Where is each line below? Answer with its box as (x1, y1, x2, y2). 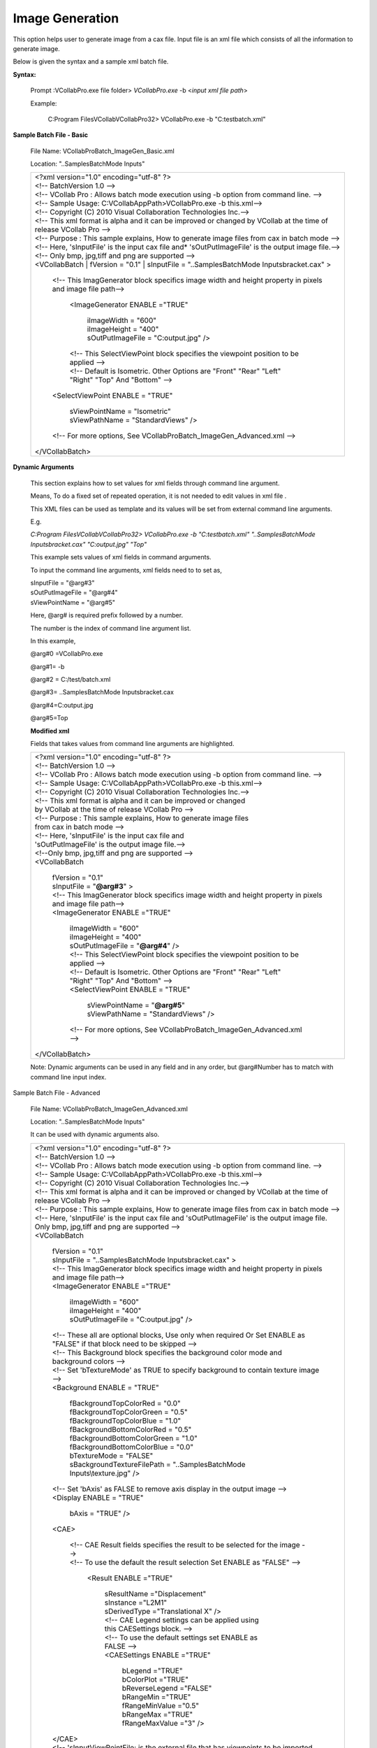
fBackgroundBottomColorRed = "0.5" (69, 1424, 192, 1434)
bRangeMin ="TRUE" (121, 1692, 191, 1702)
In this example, (30, 636, 76, 645)
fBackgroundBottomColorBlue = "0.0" (69, 1442, 194, 1452)
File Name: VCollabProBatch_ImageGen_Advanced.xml (30, 1105, 188, 1113)
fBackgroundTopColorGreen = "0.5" (69, 1407, 188, 1417)
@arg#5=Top (30, 714, 68, 722)
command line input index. (30, 1073, 107, 1081)
